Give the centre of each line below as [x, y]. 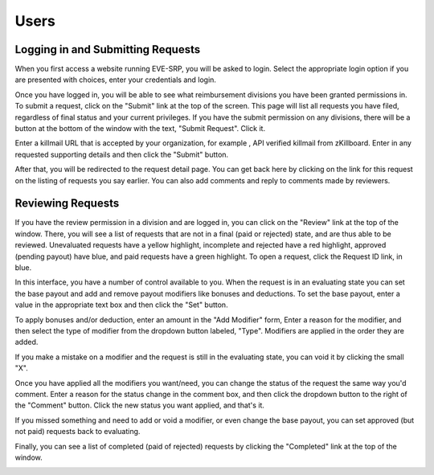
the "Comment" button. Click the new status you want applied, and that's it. [140, 405]
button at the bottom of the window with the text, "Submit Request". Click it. [140, 129]
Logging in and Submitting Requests [108, 49]
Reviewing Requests [67, 204]
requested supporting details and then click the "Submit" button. [122, 154]
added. [27, 342]
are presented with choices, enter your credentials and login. [116, 80]
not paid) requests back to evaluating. [78, 432]
